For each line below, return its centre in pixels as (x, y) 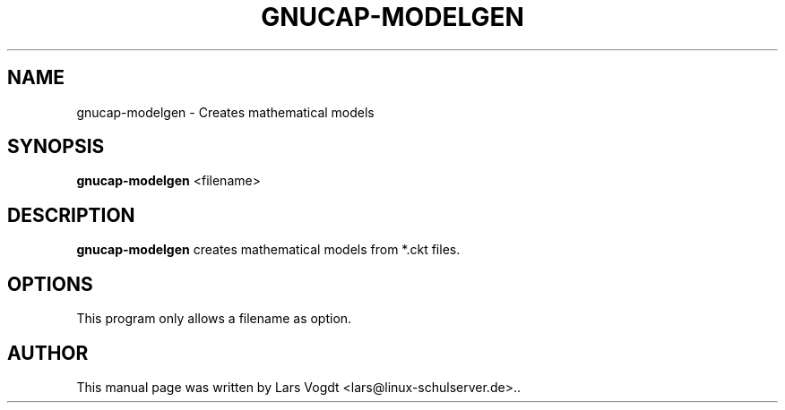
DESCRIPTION (71, 215)
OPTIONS (50, 284)
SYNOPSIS (56, 147)
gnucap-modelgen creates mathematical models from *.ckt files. (268, 250)
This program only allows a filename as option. (214, 319)
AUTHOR (48, 353)
